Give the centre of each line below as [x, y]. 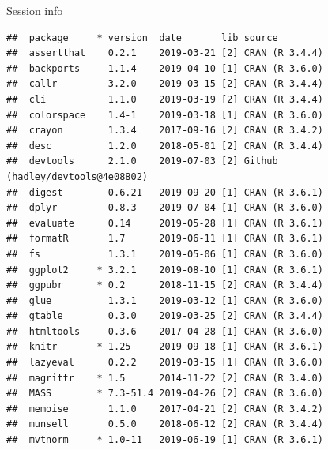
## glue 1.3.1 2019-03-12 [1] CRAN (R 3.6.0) [165, 300]
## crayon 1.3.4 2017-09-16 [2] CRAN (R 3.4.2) [165, 131]
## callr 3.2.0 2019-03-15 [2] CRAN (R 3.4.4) [165, 84]
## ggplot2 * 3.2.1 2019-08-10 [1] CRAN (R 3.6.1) [165, 270]
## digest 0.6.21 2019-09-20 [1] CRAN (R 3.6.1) [165, 192]
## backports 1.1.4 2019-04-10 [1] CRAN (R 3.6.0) [165, 68]
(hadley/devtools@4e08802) [77, 176]
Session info [35, 10]
